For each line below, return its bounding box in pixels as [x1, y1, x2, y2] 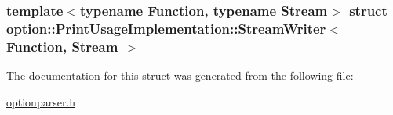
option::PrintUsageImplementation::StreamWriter [6, 18, 326, 38]
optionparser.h [6, 93, 76, 110]
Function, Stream [6, 36, 118, 56]
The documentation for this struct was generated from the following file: [6, 67, 354, 84]
